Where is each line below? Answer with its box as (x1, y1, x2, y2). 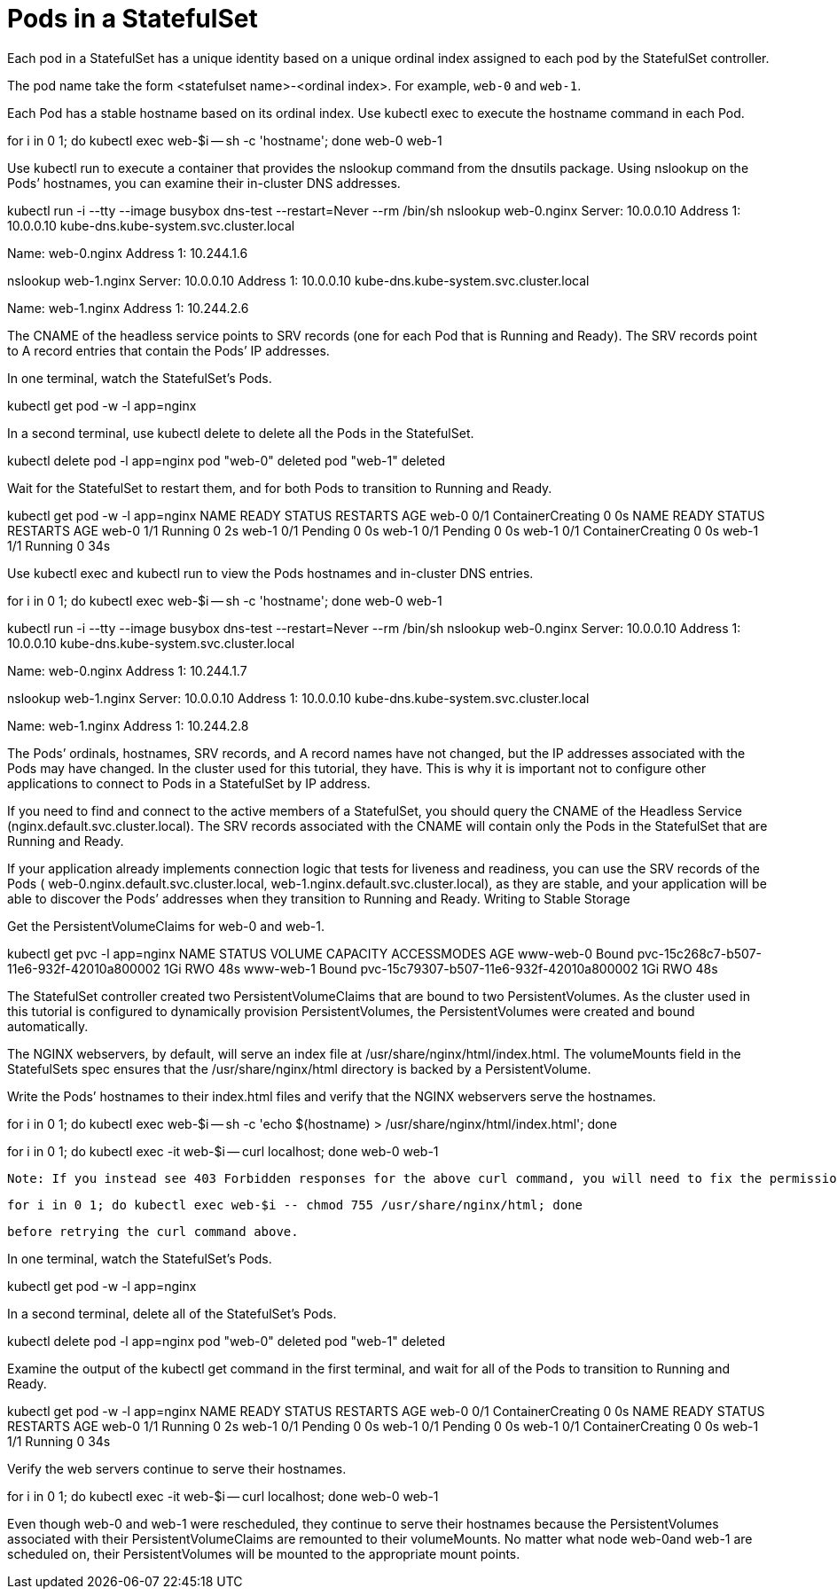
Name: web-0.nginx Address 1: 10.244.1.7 (7, 662, 247, 678)
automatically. (7, 1018, 89, 1034)
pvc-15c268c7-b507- (637, 945, 763, 961)
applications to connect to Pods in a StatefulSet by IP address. (7, 775, 371, 791)
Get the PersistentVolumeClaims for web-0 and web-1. (7, 918, 325, 934)
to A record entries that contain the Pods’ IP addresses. (7, 342, 330, 358)
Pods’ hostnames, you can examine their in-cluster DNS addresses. (7, 175, 401, 191)
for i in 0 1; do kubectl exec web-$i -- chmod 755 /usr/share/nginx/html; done (7, 1197, 583, 1212)
